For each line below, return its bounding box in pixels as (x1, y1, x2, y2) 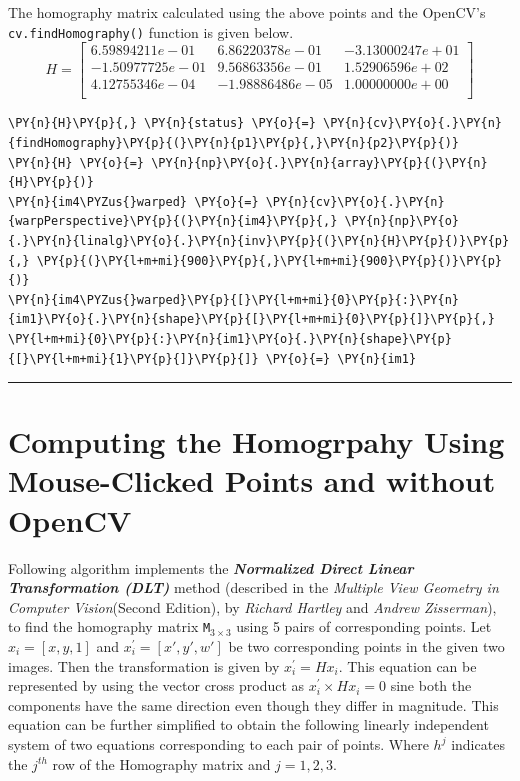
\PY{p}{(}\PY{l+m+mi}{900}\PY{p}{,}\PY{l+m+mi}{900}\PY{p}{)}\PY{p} (36, 253, 502, 268)
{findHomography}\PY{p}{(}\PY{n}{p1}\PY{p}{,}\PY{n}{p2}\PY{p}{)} (8, 135, 460, 150)
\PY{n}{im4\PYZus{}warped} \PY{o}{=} (8, 194, 259, 209)
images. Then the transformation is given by (8, 655, 280, 676)
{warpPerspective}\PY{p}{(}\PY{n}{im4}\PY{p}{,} (8, 214, 338, 229)
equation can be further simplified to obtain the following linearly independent (8, 714, 489, 735)
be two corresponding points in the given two (228, 636, 505, 657)
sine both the (390, 675, 472, 696)
